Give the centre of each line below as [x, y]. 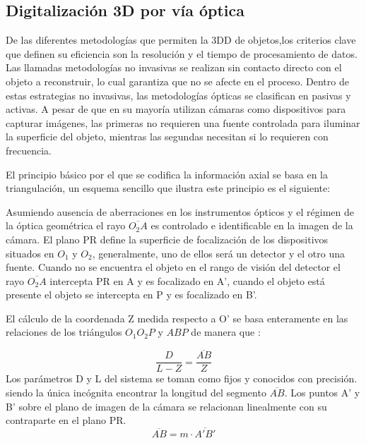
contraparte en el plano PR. [66, 420]
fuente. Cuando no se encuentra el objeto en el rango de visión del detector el [173, 267]
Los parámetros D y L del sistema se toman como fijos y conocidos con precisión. [182, 378]
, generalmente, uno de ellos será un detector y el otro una [219, 253]
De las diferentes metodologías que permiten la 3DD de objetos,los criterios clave [181, 40]
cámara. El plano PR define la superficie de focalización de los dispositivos [167, 239]
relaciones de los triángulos [64, 332]
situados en [30, 253]
